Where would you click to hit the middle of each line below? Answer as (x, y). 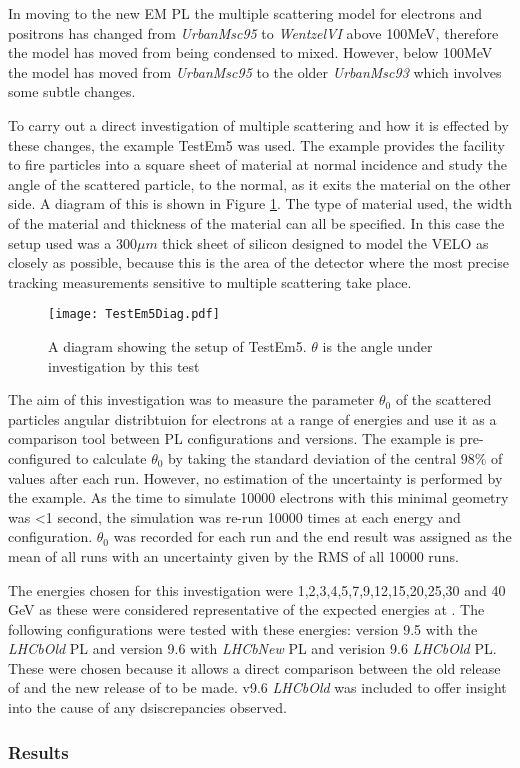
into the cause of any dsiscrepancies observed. (147, 707)
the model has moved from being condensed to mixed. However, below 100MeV (250, 52)
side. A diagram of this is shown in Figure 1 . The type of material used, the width (260, 203)
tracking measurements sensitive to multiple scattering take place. (210, 281)
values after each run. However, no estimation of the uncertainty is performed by (255, 477)
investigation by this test (124, 365)
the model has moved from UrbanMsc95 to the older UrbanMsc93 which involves (255, 71)
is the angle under (377, 345)
